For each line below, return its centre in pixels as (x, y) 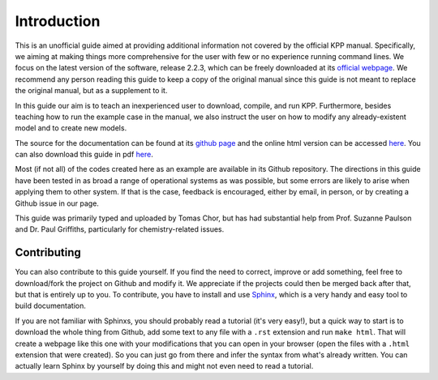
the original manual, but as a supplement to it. (91, 91)
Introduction (58, 21)
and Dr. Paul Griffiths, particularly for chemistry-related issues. (120, 229)
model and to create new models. (71, 128)
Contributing (48, 252)
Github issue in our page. (57, 203)
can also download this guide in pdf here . (84, 155)
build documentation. (51, 306)
